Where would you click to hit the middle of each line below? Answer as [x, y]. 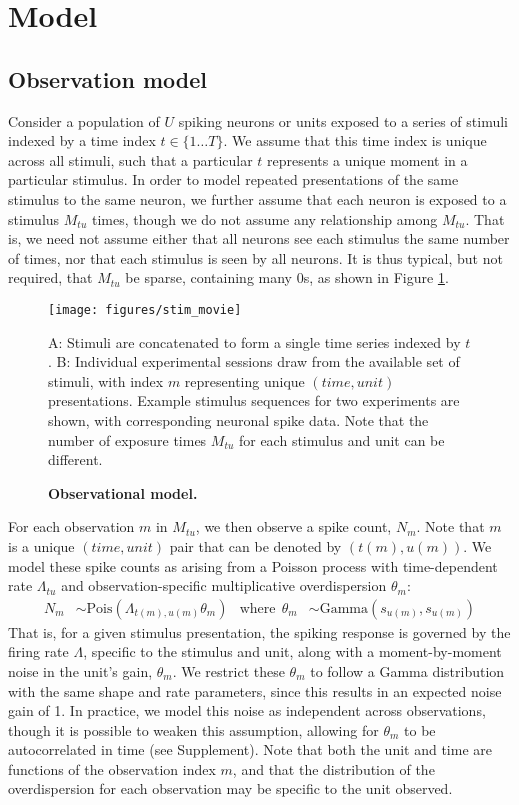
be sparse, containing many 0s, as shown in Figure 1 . [287, 277]
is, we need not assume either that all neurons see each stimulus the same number [259, 238]
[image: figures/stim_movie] [145, 309]
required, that [50, 277]
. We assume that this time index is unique [355, 140]
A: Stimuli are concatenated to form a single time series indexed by [254, 341]
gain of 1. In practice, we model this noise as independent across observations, [247, 710]
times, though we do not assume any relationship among [264, 218]
